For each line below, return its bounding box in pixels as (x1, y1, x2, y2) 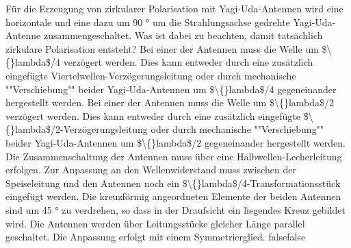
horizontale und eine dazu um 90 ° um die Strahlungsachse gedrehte (5, 14, 290, 29)
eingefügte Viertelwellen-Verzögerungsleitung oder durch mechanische (5, 68, 296, 82)
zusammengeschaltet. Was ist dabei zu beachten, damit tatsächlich (43, 28, 323, 42)
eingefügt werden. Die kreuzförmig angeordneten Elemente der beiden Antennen (5, 189, 341, 203)
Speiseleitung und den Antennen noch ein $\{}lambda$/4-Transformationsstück (5, 175, 341, 190)
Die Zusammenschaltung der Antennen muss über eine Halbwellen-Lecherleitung (5, 149, 342, 163)
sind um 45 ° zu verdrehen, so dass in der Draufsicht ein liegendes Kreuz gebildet (5, 202, 346, 216)
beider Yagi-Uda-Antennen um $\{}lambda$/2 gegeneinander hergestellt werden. (5, 135, 346, 149)
